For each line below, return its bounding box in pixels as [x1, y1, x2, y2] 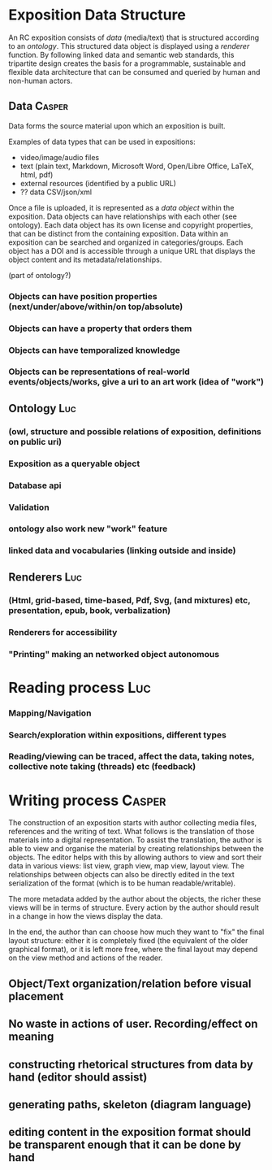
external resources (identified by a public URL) [19, 178, 177, 188]
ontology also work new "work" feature [8, 523, 168, 534]
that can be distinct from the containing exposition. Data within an [8, 228, 229, 238]
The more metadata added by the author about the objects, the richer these [8, 894, 261, 904]
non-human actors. [8, 76, 73, 85]
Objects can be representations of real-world [8, 366, 191, 377]
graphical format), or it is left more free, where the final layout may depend [8, 945, 258, 955]
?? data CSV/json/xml [19, 187, 92, 197]
